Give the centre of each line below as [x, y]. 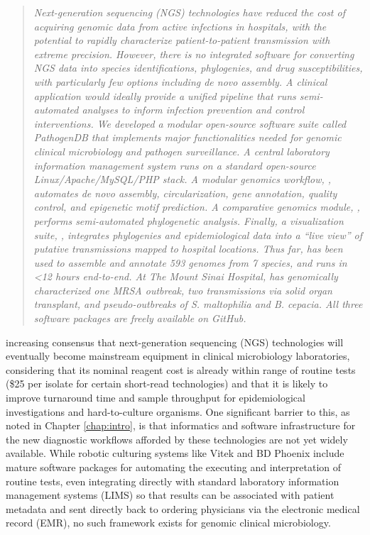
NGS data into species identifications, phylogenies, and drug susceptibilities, [198, 68]
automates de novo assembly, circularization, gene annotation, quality [185, 193]
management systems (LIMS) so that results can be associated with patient [170, 495]
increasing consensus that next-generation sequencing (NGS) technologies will [175, 342]
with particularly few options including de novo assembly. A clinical [180, 81]
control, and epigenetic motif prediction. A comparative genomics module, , [197, 207]
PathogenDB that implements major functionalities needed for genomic [187, 137]
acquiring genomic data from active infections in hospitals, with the [180, 26]
